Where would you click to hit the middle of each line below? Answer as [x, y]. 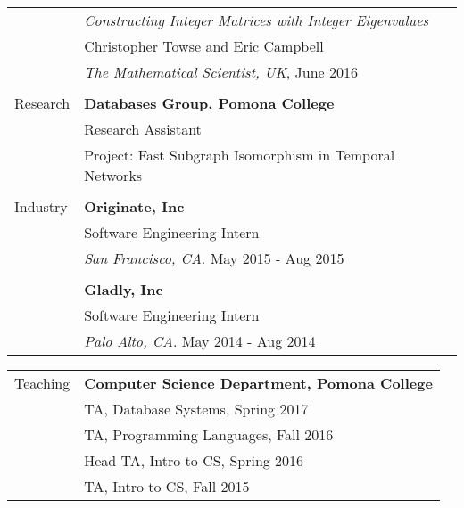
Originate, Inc [134, 206]
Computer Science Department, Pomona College [258, 383]
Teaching [42, 383]
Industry [41, 206]
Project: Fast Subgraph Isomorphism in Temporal [240, 155]
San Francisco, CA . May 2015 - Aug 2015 [214, 258]
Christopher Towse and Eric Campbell [204, 46]
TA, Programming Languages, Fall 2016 [209, 434]
